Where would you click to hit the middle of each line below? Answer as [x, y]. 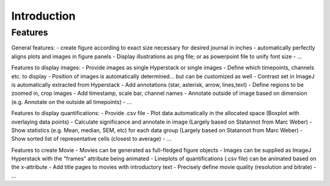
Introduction [43, 16]
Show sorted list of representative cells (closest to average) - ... [91, 139]
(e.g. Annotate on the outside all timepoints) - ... [71, 102]
